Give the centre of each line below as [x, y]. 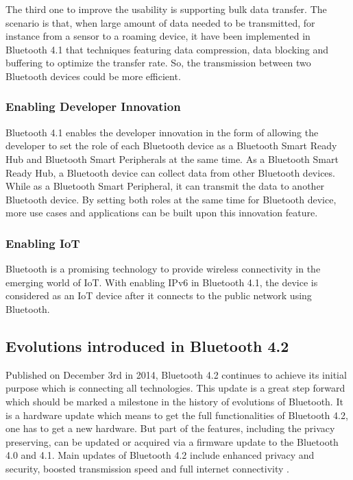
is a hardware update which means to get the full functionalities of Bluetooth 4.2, [177, 415]
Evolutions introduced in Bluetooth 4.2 [147, 345]
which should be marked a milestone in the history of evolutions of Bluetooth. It [174, 401]
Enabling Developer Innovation [93, 106]
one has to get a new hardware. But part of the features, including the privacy [170, 428]
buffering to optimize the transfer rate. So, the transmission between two [158, 63]
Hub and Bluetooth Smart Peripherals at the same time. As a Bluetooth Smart [172, 159]
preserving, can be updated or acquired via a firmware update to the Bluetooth [172, 441]
